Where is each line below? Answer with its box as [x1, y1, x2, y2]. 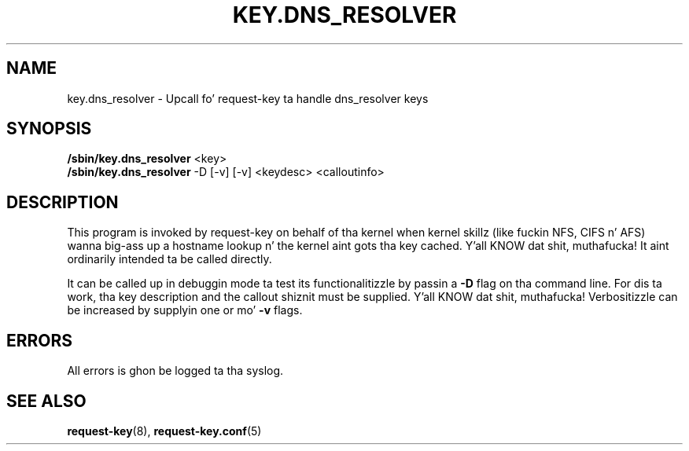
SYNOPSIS [6, 119, 92, 139]
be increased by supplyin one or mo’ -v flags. [67, 303, 303, 317]
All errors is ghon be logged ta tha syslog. [67, 364, 284, 378]
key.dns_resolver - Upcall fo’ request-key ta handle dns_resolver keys [67, 91, 429, 105]
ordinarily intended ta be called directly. [67, 252, 272, 266]
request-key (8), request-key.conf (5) [67, 423, 262, 438]
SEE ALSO [6, 390, 87, 411]
